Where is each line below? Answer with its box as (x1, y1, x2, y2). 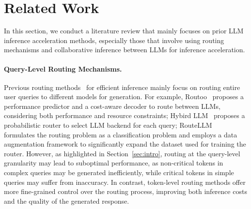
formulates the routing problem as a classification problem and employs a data (4, 129, 237, 139)
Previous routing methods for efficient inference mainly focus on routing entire (4, 82, 240, 92)
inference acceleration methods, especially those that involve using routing (4, 35, 224, 45)
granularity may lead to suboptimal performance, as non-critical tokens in (4, 158, 223, 168)
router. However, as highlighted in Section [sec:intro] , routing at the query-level (4, 148, 240, 158)
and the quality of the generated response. (4, 195, 129, 206)
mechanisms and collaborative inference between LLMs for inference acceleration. (4, 45, 245, 55)
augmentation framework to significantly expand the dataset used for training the (4, 139, 246, 149)
